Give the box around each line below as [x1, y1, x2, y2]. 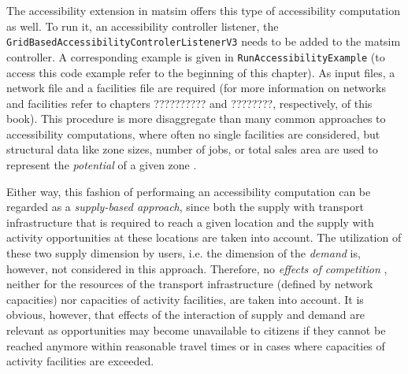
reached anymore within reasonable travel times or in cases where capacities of [6, 337, 385, 354]
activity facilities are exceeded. [6, 353, 154, 369]
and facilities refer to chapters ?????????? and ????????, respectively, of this [6, 94, 373, 111]
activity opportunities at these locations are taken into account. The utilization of [6, 229, 402, 246]
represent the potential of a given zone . [6, 157, 197, 173]
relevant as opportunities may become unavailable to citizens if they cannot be [6, 322, 386, 338]
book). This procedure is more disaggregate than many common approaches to [6, 110, 386, 127]
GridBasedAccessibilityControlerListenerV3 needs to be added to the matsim [6, 33, 401, 50]
